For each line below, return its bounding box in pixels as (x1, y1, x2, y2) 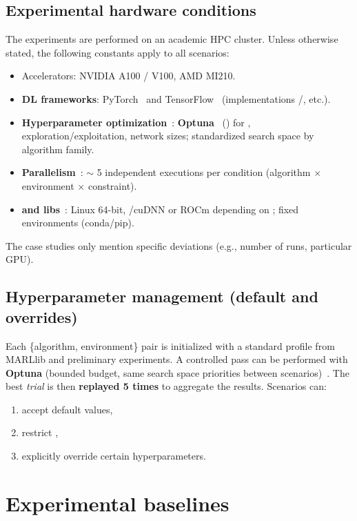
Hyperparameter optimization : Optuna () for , (21, 115, 251, 129)
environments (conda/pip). (21, 215, 134, 230)
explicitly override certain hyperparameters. (21, 449, 206, 463)
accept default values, (21, 402, 113, 416)
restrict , (21, 425, 59, 440)
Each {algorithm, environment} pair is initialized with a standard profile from (6, 338, 335, 353)
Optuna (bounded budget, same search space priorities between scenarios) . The (6, 365, 349, 380)
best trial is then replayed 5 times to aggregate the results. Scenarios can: (6, 379, 327, 393)
